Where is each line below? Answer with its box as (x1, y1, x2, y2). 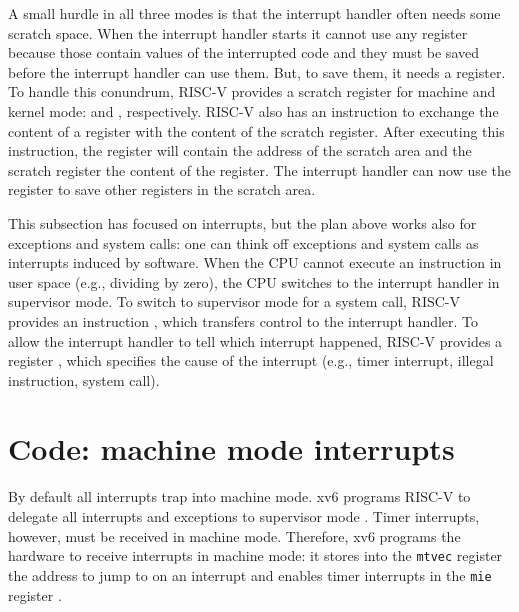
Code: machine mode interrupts (8, 428, 455, 469)
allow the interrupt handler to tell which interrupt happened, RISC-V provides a (8, 330, 503, 351)
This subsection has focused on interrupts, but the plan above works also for (8, 212, 477, 233)
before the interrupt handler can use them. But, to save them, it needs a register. (8, 61, 506, 82)
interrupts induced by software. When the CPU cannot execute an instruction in (8, 252, 502, 273)
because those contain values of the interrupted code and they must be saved (8, 42, 479, 63)
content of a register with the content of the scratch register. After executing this (8, 120, 505, 141)
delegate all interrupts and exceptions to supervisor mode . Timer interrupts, (8, 506, 480, 526)
